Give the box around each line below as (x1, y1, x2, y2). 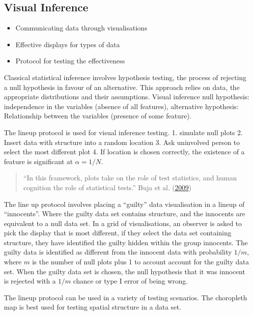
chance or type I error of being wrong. (73, 276, 188, 286)
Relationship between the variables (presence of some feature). (4, 111, 192, 121)
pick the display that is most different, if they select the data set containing (4, 228, 231, 238)
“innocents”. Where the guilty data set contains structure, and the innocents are (4, 208, 245, 219)
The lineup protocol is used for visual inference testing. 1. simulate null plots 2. (4, 127, 243, 137)
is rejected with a (4, 276, 56, 286)
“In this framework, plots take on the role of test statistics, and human (23, 172, 237, 183)
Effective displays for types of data (15, 39, 120, 49)
